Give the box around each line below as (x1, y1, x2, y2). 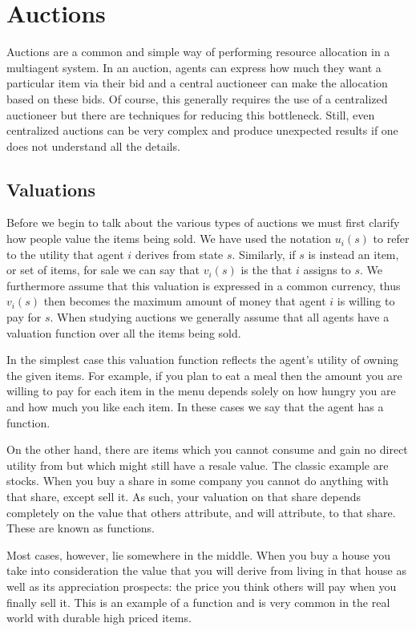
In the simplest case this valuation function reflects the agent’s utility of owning (6, 351, 398, 368)
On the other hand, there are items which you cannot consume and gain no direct (6, 441, 408, 458)
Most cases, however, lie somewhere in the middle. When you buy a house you (6, 546, 391, 563)
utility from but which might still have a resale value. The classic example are (6, 456, 389, 473)
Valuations (6, 176, 95, 201)
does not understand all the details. (6, 137, 180, 154)
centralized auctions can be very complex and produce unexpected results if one (6, 122, 398, 139)
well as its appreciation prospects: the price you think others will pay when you (6, 577, 397, 594)
